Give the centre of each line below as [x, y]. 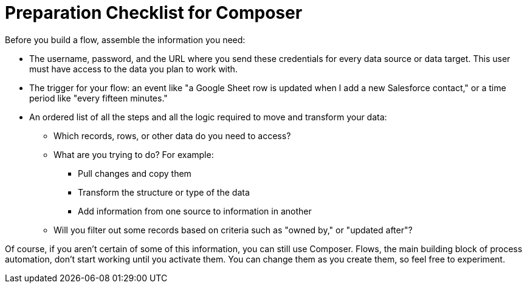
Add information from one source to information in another [195, 211]
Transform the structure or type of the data [164, 192]
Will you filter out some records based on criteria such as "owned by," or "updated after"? [233, 230]
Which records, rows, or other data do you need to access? [172, 135]
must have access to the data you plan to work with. [133, 69]
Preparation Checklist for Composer [154, 13]
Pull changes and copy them [135, 173]
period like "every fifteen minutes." [98, 98]
